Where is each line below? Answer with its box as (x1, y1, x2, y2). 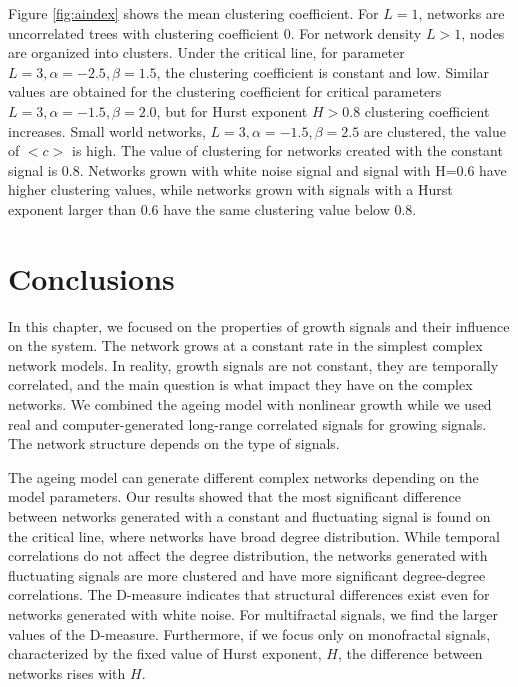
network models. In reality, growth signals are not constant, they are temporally (8, 354, 499, 375)
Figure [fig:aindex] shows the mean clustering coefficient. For (8, 3, 379, 23)
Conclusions (8, 257, 175, 298)
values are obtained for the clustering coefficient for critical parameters (8, 81, 442, 102)
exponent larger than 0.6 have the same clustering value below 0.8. (8, 198, 417, 219)
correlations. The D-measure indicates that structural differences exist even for (8, 584, 490, 605)
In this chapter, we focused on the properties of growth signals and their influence (8, 315, 510, 336)
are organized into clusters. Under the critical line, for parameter (8, 42, 405, 63)
